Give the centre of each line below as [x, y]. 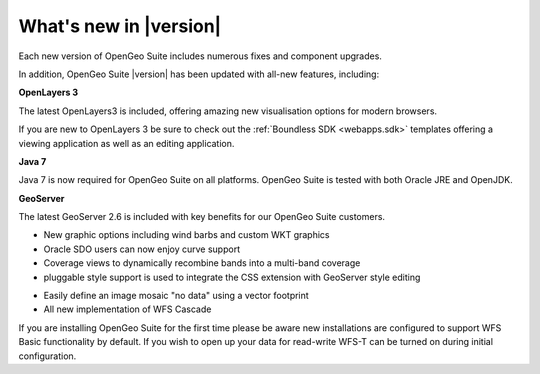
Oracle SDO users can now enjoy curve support [141, 249]
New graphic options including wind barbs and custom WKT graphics [186, 235]
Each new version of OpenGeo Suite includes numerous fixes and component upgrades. [200, 56]
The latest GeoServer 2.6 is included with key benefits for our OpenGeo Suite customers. [201, 217]
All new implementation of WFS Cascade [127, 309]
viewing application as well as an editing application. [126, 143]
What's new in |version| [120, 26]
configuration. [47, 356]
